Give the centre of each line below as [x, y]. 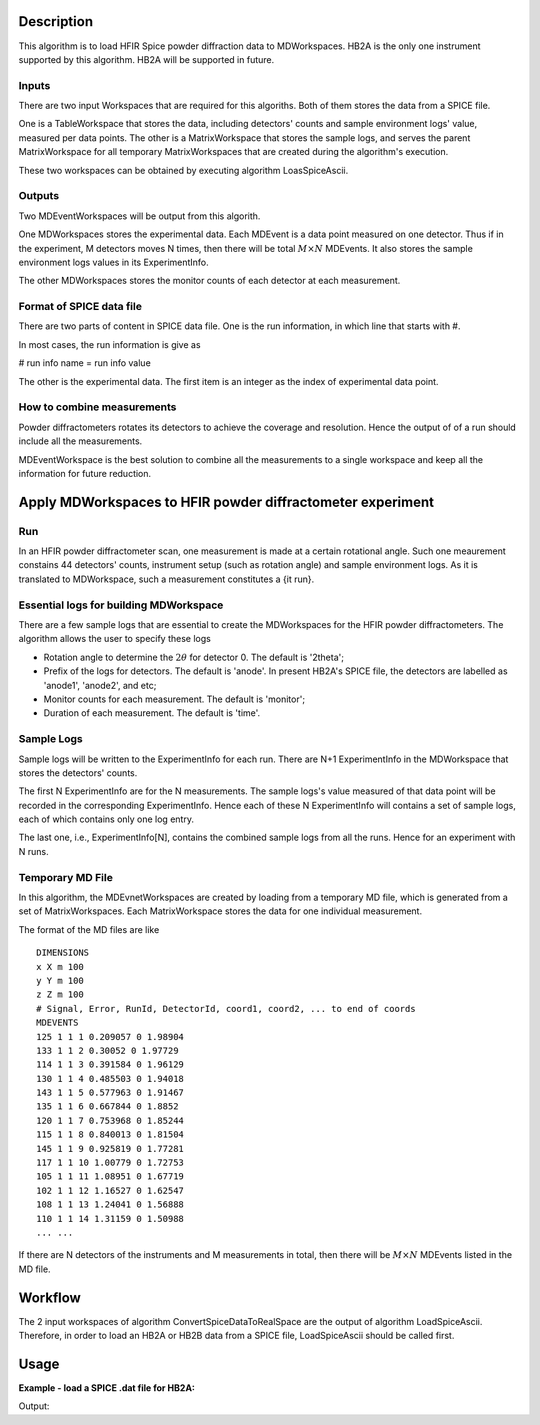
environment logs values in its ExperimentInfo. [113, 262]
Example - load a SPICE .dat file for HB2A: [106, 1387]
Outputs [39, 196]
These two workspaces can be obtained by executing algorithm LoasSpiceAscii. [183, 170]
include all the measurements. [80, 441]
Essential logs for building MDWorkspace [121, 605]
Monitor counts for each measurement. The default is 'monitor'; [174, 699]
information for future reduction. [85, 473]
